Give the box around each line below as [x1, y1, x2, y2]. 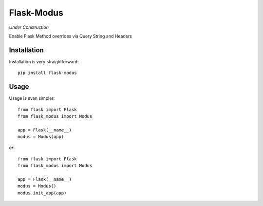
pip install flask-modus [18, 70, 77, 75]
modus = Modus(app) [18, 134, 64, 140]
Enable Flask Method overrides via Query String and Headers [9, 33, 132, 39]
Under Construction [9, 24, 49, 30]
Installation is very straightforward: [9, 58, 79, 64]
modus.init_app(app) [18, 190, 67, 196]
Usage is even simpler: [9, 95, 55, 101]
